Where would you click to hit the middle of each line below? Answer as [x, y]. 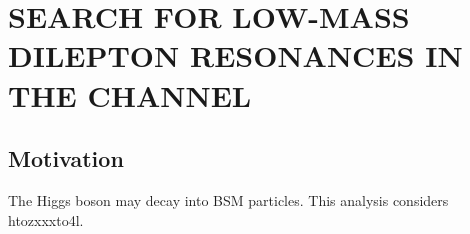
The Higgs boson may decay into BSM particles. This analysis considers [228, 199]
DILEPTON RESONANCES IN [235, 55]
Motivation [66, 158]
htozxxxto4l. [46, 219]
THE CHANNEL [130, 94]
